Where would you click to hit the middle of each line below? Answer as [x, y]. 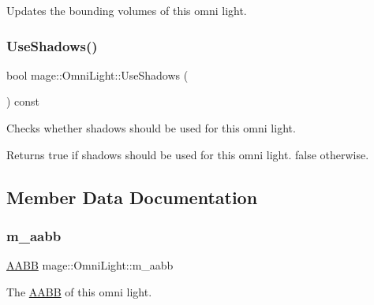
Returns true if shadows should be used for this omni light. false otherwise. [188, 154]
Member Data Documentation [132, 197]
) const [23, 101]
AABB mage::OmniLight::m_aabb [90, 265]
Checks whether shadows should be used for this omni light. [151, 128]
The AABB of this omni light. [79, 291]
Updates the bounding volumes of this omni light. [127, 10]
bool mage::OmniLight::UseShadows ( [97, 74]
